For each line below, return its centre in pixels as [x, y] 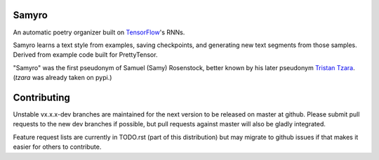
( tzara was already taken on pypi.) [62, 78]
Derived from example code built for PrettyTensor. [85, 55]
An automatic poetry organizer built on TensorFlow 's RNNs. [99, 32]
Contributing [41, 97]
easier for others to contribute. [57, 147]
